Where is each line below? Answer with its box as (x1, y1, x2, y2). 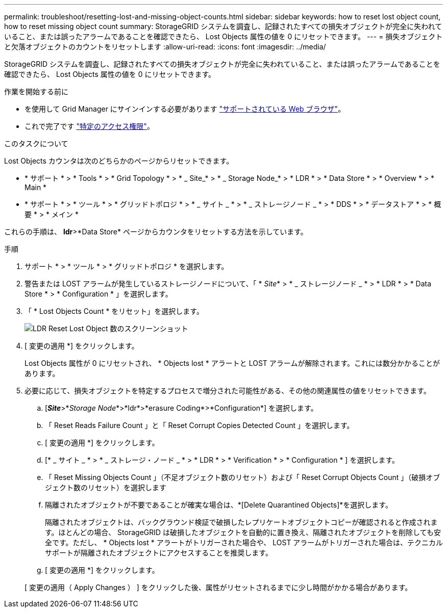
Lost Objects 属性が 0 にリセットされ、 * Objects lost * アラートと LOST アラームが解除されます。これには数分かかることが (24, 359, 440, 367)
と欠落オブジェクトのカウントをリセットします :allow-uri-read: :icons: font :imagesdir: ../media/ (4, 42, 326, 51)
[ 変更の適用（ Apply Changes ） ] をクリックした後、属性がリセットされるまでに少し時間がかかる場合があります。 (24, 583, 412, 592)
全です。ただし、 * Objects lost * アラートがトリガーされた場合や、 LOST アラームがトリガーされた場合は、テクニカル (45, 538, 443, 547)
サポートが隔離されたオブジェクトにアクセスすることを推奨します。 (45, 548, 272, 557)
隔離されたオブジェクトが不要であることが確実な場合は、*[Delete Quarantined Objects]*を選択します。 (45, 500, 392, 509)
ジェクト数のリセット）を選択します (45, 483, 166, 492)
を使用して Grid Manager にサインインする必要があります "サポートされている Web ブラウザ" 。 (24, 104, 345, 113)
